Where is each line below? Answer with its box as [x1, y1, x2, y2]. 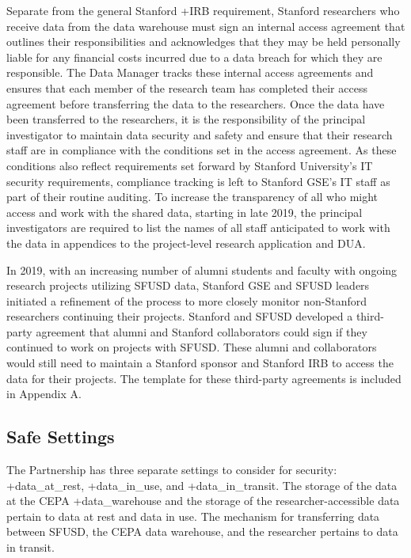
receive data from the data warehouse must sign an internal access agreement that [6, 17, 405, 34]
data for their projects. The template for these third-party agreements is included [6, 370, 401, 386]
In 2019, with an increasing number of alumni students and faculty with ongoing [6, 261, 398, 278]
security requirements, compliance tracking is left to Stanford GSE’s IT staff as [6, 173, 390, 189]
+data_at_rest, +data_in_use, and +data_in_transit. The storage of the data [6, 476, 398, 493]
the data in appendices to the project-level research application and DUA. [6, 234, 366, 251]
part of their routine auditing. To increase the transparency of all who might [6, 188, 379, 205]
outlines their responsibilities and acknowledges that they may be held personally [6, 33, 401, 50]
